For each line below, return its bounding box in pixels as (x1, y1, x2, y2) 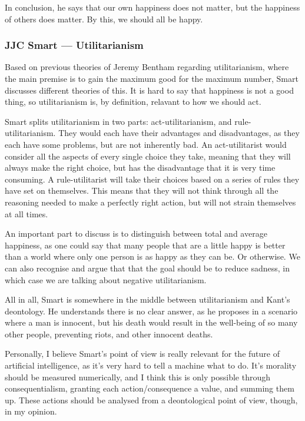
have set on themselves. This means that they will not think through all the (5, 184, 279, 197)
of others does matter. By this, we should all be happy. (5, 12, 203, 25)
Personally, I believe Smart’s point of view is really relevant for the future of (5, 347, 280, 360)
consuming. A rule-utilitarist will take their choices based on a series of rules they (5, 173, 300, 185)
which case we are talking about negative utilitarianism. (5, 273, 207, 286)
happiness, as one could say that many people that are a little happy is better (5, 238, 286, 251)
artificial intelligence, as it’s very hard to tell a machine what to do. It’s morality (5, 359, 297, 372)
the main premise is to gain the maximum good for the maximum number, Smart (5, 72, 299, 84)
